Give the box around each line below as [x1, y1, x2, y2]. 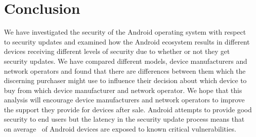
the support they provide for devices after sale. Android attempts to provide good [4, 104, 252, 114]
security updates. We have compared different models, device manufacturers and [4, 55, 248, 66]
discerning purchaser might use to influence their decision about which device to [4, 75, 247, 86]
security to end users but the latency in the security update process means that [4, 114, 245, 124]
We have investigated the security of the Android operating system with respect [4, 27, 246, 37]
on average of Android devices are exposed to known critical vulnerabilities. [4, 124, 236, 134]
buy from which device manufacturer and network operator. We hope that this [4, 85, 242, 95]
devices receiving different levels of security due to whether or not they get [4, 46, 230, 56]
